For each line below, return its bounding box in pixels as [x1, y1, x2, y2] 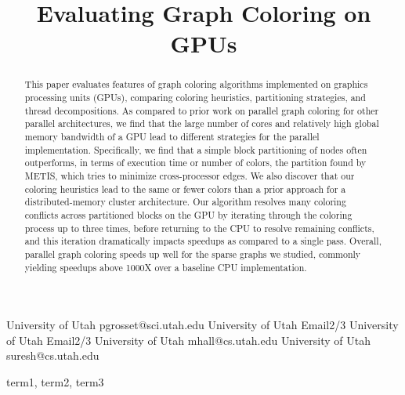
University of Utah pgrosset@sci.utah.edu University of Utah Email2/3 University [6, 317, 399, 333]
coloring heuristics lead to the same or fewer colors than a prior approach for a [24, 182, 346, 195]
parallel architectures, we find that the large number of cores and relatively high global [24, 117, 379, 130]
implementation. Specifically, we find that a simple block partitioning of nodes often [24, 143, 367, 156]
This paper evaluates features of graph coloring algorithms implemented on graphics [24, 78, 368, 91]
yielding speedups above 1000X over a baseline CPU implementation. [24, 260, 307, 274]
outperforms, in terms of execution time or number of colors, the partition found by [24, 156, 367, 169]
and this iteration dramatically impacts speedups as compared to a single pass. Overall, [24, 234, 381, 248]
